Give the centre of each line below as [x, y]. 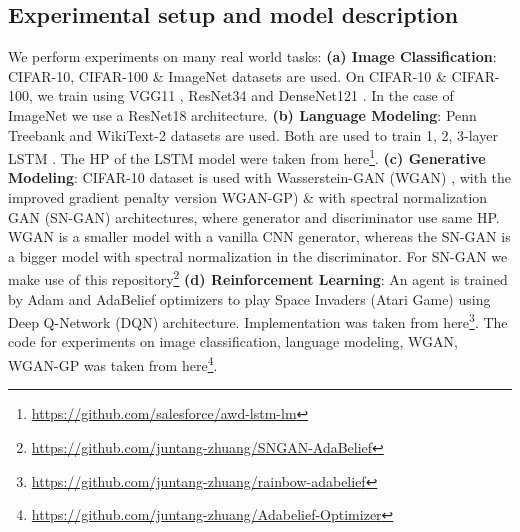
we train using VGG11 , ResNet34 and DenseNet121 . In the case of [245, 95]
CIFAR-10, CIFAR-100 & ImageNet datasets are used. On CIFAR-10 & [227, 75]
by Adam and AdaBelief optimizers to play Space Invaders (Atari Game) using [249, 298]
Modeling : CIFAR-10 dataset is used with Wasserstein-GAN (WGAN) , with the [260, 177]
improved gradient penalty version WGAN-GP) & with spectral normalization [248, 197]
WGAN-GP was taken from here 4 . [113, 363]
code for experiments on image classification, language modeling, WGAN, [233, 341]
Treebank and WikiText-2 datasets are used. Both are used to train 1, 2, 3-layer [253, 134]
